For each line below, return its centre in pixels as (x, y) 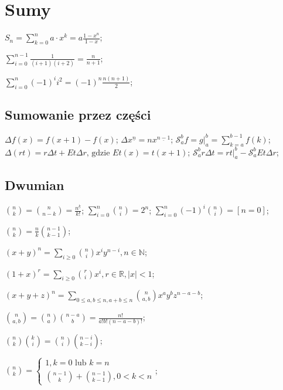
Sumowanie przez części (78, 114)
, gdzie (98, 153)
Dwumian (35, 184)
